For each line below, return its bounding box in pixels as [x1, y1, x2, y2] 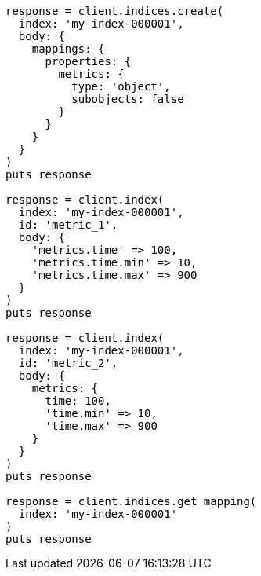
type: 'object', [71, 80, 171, 93]
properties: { [45, 55, 132, 68]
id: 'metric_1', [18, 218, 118, 231]
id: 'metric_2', [18, 357, 118, 369]
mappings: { [31, 42, 105, 55]
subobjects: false [71, 93, 184, 105]
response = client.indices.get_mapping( [5, 495, 257, 508]
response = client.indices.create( [5, 5, 224, 17]
